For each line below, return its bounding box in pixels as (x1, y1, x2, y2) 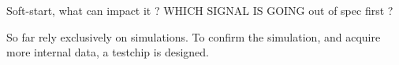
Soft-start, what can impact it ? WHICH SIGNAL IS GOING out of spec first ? (6, 2, 393, 18)
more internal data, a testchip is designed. (6, 44, 209, 60)
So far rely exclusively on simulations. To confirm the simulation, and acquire (6, 28, 381, 45)
